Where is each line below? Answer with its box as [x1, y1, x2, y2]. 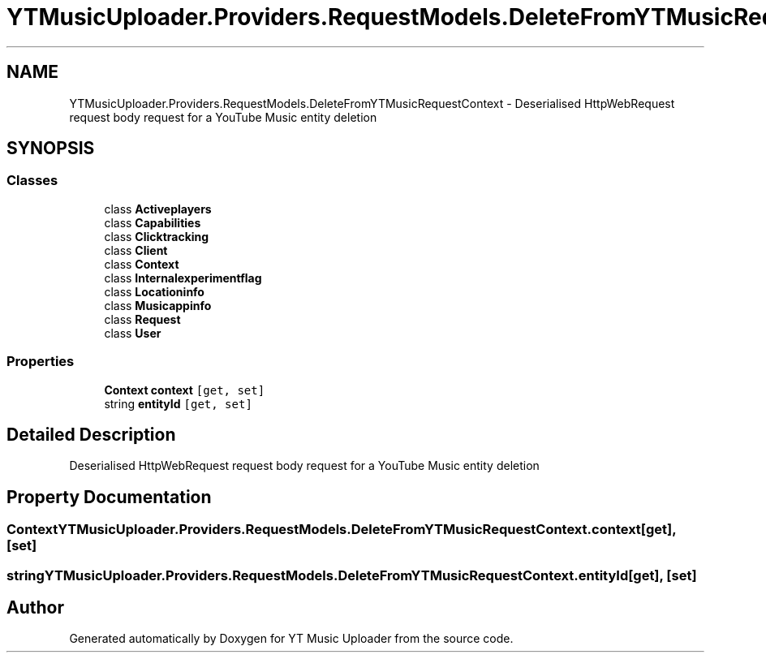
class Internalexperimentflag [104, 270, 262, 285]
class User [104, 325, 161, 340]
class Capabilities [104, 215, 201, 230]
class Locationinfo [104, 284, 204, 299]
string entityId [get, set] [104, 396, 252, 411]
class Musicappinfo [104, 298, 212, 312]
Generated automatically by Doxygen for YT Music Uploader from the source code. [69, 631, 514, 646]
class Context [104, 256, 179, 271]
